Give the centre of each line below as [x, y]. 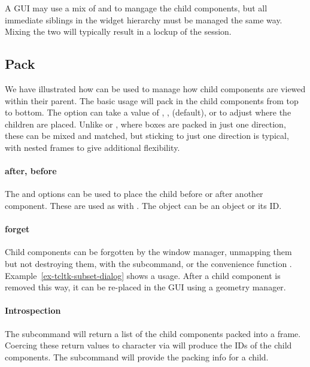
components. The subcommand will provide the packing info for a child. [137, 357]
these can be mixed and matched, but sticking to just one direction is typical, [147, 136]
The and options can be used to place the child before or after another [134, 194]
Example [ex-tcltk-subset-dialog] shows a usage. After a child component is [143, 275]
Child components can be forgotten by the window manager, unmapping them [148, 252]
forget [17, 229]
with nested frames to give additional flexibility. [92, 147]
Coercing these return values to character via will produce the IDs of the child [148, 345]
